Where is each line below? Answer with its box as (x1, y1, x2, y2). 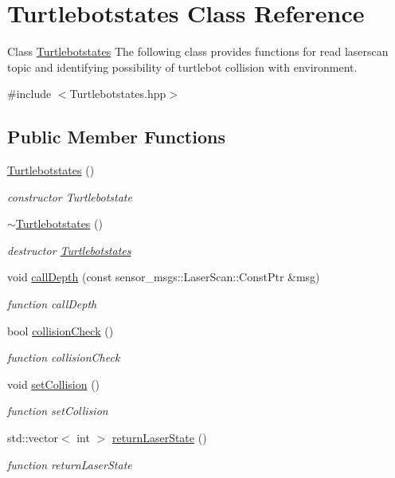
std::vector (7, 429, 58, 446)
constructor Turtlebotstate (7, 188, 132, 205)
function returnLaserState (7, 456, 132, 472)
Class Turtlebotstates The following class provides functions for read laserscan (7, 43, 389, 60)
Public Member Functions (7, 124, 225, 149)
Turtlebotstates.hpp (69, 85, 166, 102)
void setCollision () (7, 375, 100, 392)
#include (7, 85, 52, 102)
